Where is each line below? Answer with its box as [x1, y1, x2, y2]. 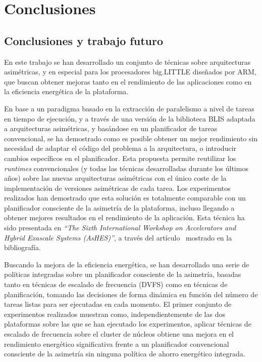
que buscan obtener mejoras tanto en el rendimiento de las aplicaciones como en [4, 76, 252, 87]
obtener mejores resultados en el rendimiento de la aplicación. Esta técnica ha [4, 212, 245, 223]
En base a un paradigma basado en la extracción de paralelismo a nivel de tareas [4, 103, 254, 113]
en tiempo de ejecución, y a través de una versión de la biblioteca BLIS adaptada [4, 113, 255, 124]
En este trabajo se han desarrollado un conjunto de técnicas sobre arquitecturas [4, 56, 251, 67]
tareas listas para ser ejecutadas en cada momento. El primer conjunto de [4, 299, 232, 309]
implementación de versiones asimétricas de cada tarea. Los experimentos [4, 182, 231, 193]
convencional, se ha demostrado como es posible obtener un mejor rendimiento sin [4, 133, 258, 143]
